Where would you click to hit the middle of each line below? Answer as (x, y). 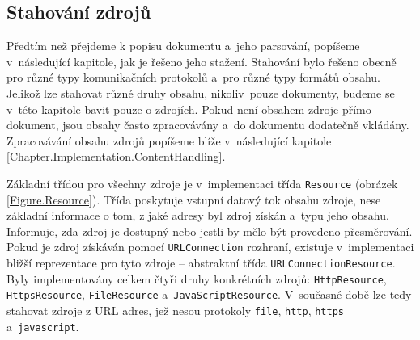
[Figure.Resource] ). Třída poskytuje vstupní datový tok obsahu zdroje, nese (194, 199)
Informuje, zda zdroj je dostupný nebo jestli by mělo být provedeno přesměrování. (210, 231)
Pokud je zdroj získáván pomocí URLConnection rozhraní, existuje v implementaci (210, 247)
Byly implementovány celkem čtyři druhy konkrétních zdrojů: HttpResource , (197, 278)
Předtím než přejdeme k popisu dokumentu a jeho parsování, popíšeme (183, 46)
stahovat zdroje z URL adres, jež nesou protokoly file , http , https (175, 311)
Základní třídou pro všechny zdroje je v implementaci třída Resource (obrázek (202, 183)
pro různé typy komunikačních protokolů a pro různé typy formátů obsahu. (193, 77)
